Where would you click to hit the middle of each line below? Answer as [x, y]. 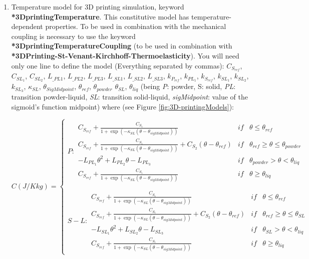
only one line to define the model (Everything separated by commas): [118, 65]
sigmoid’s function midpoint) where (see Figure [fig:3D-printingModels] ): [123, 106]
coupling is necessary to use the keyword [73, 36]
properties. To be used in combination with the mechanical [136, 26]
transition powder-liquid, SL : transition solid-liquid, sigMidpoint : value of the [130, 97]
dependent [27, 26]
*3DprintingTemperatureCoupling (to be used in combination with [122, 46]
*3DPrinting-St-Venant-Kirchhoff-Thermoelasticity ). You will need [125, 55]
